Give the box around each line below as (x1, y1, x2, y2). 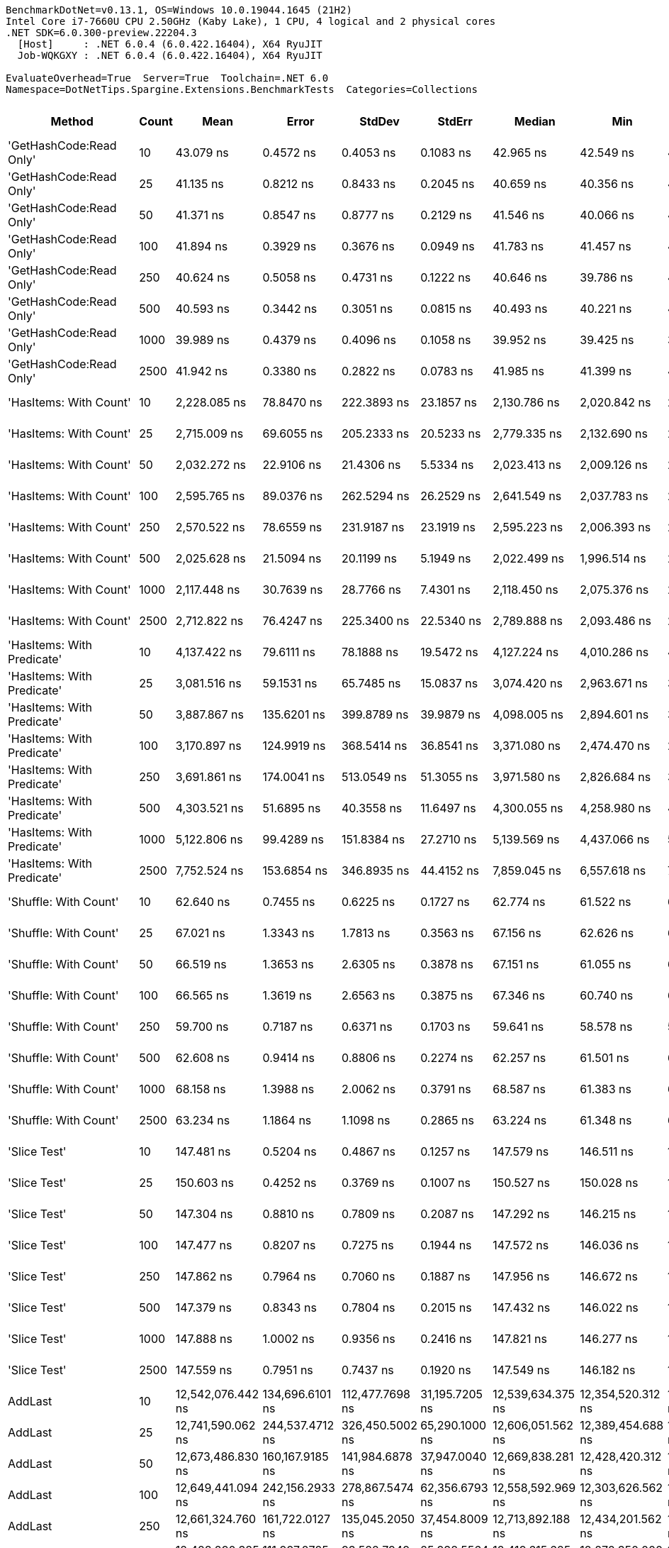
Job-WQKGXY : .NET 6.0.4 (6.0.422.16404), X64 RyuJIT (17, 50, 322, 61)
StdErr (437, 114, 473, 128)
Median (514, 114, 556, 128)
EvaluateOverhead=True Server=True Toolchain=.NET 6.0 (6, 72, 329, 84)
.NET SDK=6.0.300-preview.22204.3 (6, 27, 197, 38)
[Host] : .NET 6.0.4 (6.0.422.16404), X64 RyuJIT (17, 38, 322, 50)
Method (50, 114, 94, 128)
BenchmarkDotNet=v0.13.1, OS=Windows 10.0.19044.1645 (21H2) (6, 4, 352, 16)
